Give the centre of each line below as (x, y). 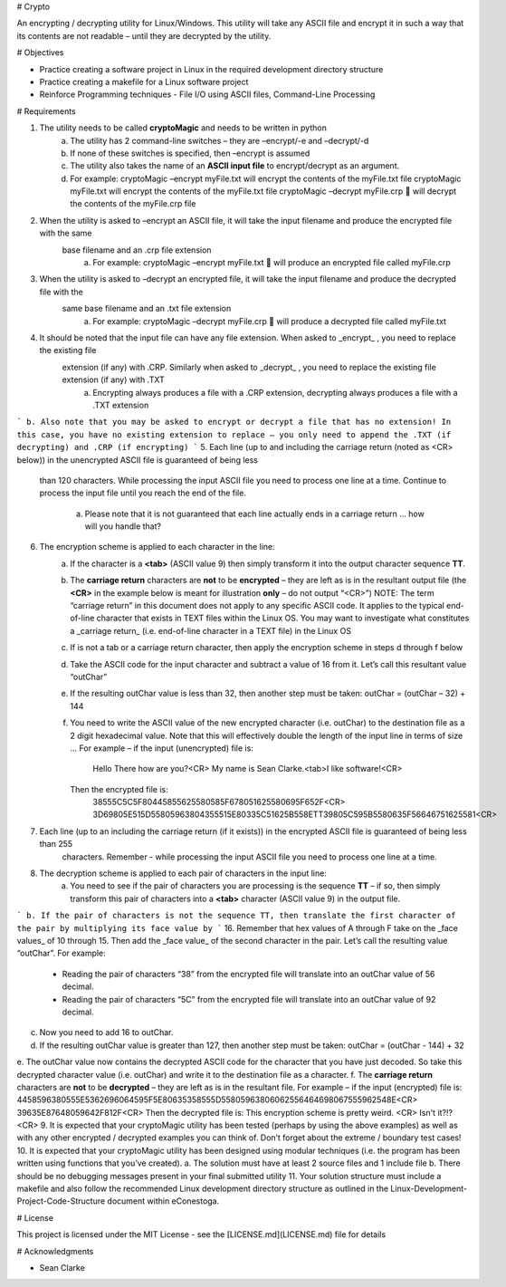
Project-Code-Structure (61, 1201)
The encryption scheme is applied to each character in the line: (157, 547)
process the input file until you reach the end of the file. (143, 493)
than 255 (56, 844)
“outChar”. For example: (61, 953)
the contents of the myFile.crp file (133, 204)
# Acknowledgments (55, 1251)
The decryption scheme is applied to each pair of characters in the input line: (183, 873)
